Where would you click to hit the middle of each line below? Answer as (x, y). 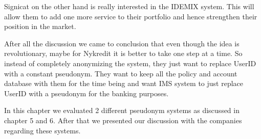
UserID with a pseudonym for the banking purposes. (86, 93)
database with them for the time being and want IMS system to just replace (124, 83)
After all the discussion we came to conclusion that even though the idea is (122, 43)
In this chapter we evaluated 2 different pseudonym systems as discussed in (122, 110)
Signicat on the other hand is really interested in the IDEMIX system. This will (129, 6)
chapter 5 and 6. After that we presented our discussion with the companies (123, 120)
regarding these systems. (42, 130)
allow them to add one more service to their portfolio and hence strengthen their (131, 16)
